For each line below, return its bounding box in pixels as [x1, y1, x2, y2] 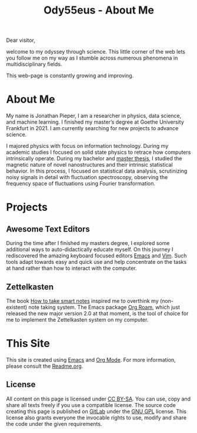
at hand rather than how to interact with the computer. [6, 265, 137, 272]
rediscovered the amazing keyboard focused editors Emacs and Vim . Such [6, 252, 187, 259]
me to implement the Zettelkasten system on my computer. [6, 316, 149, 323]
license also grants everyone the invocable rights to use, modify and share [6, 414, 187, 421]
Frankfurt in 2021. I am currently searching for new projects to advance [6, 125, 179, 132]
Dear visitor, [6, 37, 35, 44]
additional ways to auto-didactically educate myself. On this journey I [6, 246, 173, 253]
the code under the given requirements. [6, 420, 102, 427]
